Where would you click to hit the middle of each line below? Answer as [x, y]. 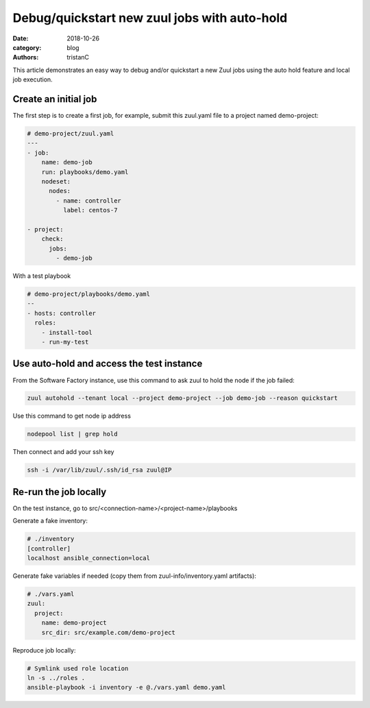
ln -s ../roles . [56, 678]
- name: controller [88, 201]
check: [52, 239]
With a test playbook [42, 276]
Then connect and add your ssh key [63, 452]
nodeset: [56, 181]
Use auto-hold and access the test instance [108, 364]
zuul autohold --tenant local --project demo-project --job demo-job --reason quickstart [183, 398]
